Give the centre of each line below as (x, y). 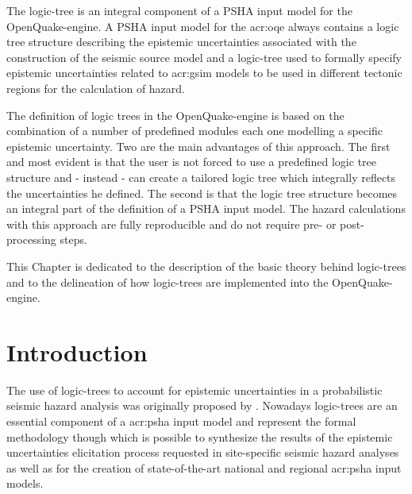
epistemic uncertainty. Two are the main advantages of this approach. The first (198, 146)
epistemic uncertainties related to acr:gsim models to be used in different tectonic (204, 73)
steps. (73, 239)
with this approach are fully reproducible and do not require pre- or (171, 224)
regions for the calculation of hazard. (96, 88)
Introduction (77, 351)
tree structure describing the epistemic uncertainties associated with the (181, 42)
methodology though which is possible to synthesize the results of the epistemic (200, 436)
